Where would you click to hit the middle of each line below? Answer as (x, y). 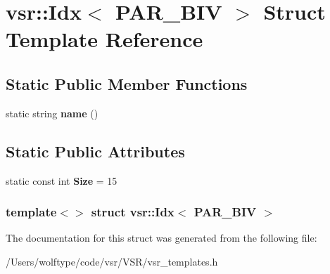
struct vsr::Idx (133, 212)
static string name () (52, 113)
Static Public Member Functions (127, 83)
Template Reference (104, 39)
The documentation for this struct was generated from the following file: (161, 238)
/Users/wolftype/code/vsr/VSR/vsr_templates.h (112, 261)
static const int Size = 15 (62, 180)
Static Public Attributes (95, 151)
